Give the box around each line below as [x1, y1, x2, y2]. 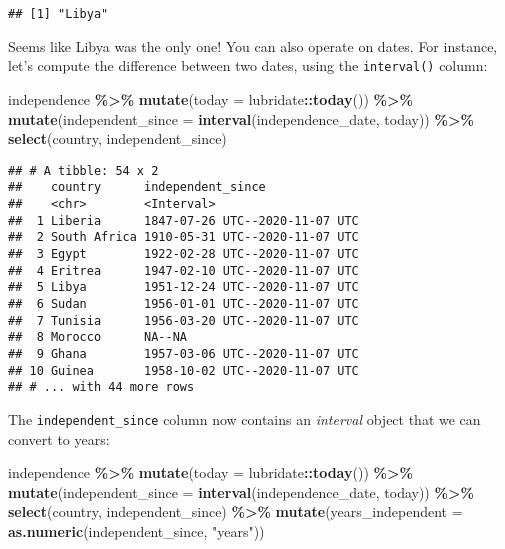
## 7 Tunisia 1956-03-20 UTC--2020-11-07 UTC [8, 313, 359, 328]
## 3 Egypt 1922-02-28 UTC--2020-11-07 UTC [8, 246, 359, 261]
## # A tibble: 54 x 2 [8, 163, 159, 178]
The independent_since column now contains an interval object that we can [8, 408, 481, 429]
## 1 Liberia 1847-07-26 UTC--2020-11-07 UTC [8, 213, 359, 228]
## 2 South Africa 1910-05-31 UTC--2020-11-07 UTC [8, 230, 359, 245]
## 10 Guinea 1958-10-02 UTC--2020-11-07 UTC [8, 363, 359, 378]
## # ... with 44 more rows [8, 380, 195, 395]
